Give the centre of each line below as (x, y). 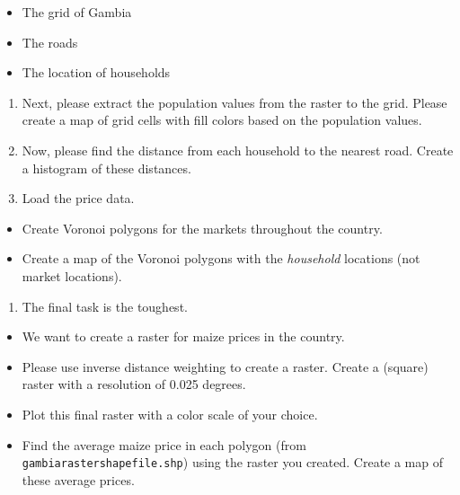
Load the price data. (78, 198)
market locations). (72, 275)
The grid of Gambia (77, 12)
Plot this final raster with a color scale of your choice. (170, 414)
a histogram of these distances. (106, 168)
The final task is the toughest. (105, 306)
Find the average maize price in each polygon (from (164, 444)
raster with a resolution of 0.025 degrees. (134, 384)
